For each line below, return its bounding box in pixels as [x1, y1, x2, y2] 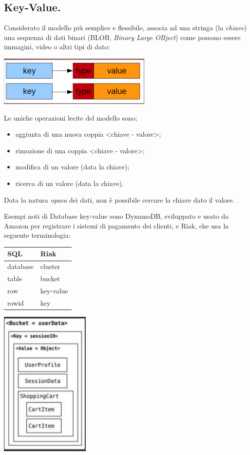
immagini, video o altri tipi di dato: [4, 41, 110, 52]
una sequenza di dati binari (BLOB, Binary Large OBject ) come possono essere [4, 32, 241, 42]
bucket [40, 273, 60, 284]
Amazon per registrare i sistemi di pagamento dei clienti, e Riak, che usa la [4, 220, 229, 230]
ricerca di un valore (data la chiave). [15, 178, 124, 188]
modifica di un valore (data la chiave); [15, 162, 130, 172]
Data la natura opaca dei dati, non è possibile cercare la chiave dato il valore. [4, 194, 235, 205]
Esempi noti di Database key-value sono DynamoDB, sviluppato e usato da [4, 211, 229, 221]
